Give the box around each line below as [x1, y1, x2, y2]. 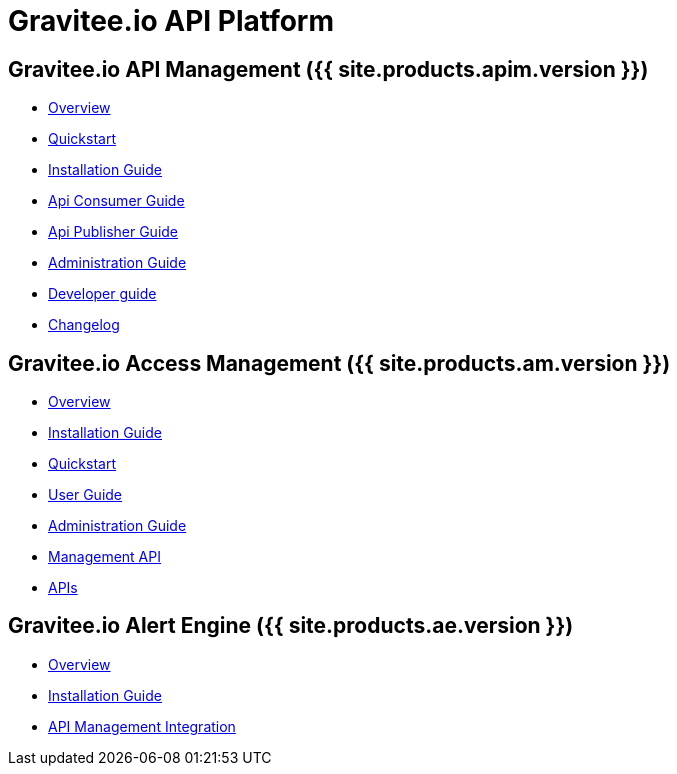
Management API [48, 548, 161, 566]
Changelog [48, 316, 120, 334]
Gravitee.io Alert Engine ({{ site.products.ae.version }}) [8, 613, 574, 639]
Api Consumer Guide [48, 192, 185, 210]
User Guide [48, 486, 123, 504]
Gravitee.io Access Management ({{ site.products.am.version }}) [8, 350, 671, 376]
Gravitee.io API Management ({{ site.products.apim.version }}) [8, 56, 649, 82]
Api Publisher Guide [48, 223, 179, 241]
